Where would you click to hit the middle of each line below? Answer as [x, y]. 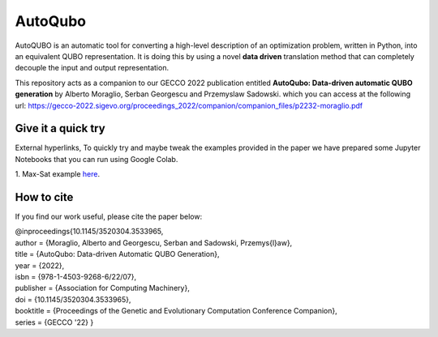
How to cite [44, 197]
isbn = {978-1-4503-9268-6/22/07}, [76, 277]
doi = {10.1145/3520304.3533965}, [73, 299]
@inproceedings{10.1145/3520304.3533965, [89, 232]
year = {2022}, [40, 265]
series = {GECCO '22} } [54, 322]
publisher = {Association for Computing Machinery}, [102, 288]
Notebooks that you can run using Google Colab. [97, 159]
